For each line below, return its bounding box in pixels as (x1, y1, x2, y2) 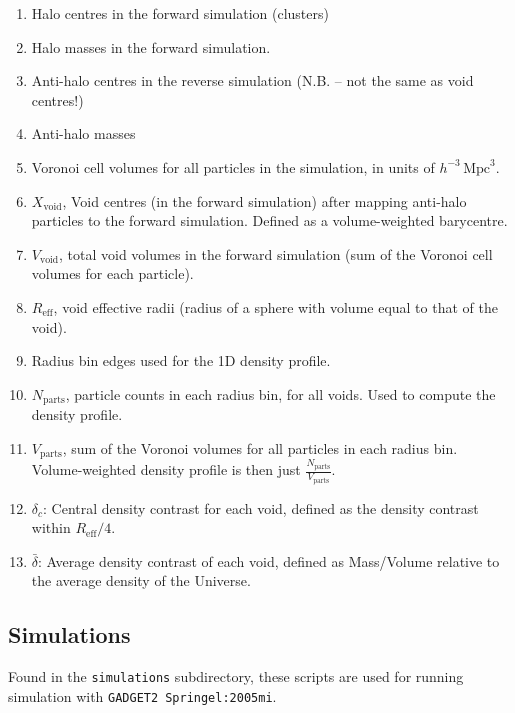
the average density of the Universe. (31, 570, 251, 591)
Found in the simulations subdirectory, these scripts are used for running (8, 666, 464, 687)
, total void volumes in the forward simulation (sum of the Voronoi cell (59, 243, 493, 264)
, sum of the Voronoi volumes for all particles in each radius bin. (62, 437, 458, 458)
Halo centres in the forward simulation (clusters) (31, 3, 329, 23)
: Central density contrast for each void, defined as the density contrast (43, 497, 479, 518)
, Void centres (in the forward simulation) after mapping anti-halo (62, 190, 467, 211)
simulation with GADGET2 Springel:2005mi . (8, 685, 277, 706)
